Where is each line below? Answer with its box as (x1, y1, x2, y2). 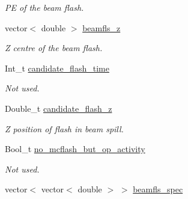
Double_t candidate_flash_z (5, 102, 112, 114)
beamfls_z (82, 21, 121, 34)
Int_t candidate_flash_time (5, 61, 109, 74)
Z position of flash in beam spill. (5, 122, 124, 135)
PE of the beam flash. (5, 1, 84, 13)
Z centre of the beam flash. (5, 41, 103, 54)
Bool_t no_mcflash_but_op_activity (5, 142, 145, 155)
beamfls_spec (133, 183, 183, 195)
